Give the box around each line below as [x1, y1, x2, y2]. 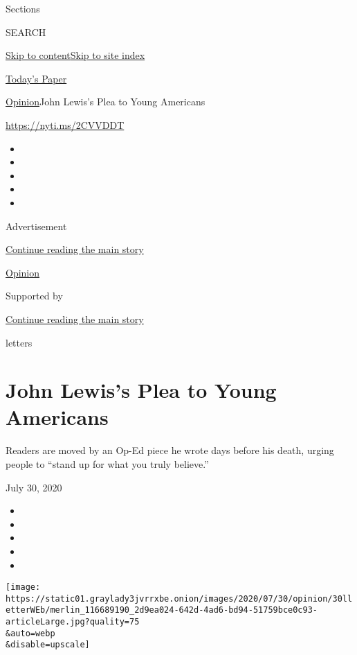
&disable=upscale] [6, 640, 90, 650]
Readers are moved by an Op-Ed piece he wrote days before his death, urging [6, 443, 334, 457]
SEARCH [6, 24, 46, 39]
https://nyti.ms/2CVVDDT [6, 117, 125, 132]
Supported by [6, 288, 63, 303]
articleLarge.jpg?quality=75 [6, 617, 140, 627]
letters [6, 335, 33, 349]
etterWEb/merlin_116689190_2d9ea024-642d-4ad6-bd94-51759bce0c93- [6, 605, 318, 615]
